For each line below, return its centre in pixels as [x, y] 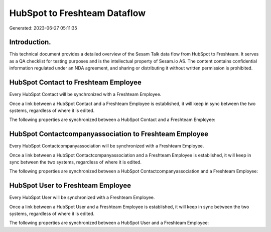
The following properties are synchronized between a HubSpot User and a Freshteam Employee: [109, 223]
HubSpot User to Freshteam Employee [70, 186]
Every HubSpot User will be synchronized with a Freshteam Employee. [82, 197]
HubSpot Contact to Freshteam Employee [75, 82]
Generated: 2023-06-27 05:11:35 [43, 28]
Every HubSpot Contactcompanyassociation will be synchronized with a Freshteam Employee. [107, 146]
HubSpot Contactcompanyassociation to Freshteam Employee [109, 134]
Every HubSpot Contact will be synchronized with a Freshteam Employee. [85, 94]
